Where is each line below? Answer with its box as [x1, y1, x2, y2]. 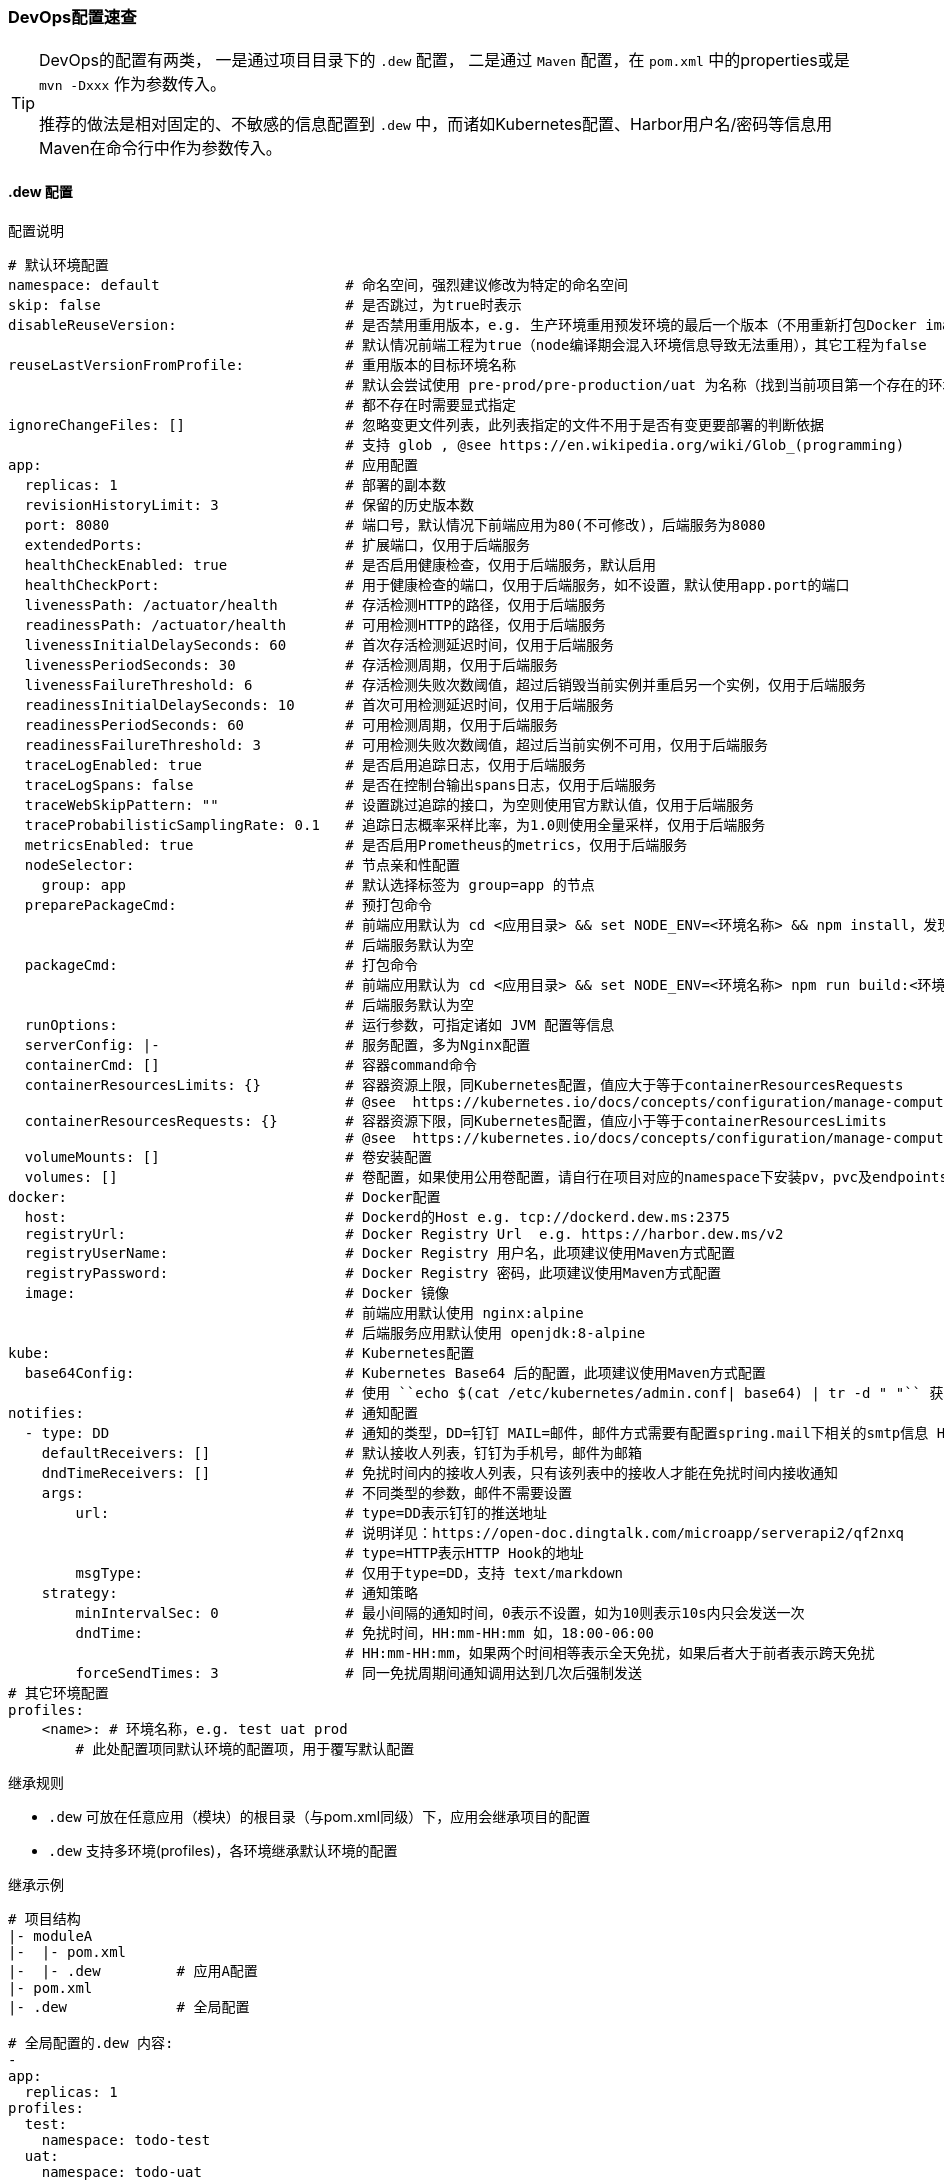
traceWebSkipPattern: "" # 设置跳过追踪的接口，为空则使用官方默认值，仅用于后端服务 [24, 796, 755, 813]
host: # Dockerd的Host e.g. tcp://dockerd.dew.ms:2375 [24, 1208, 731, 1225]
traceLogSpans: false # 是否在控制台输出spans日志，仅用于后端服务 [24, 776, 657, 793]
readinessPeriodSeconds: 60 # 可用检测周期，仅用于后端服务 [24, 716, 559, 733]
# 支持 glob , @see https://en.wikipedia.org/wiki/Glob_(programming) [345, 436, 905, 453]
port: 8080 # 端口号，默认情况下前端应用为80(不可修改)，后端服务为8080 [24, 516, 766, 533]
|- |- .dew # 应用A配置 [8, 1962, 258, 1979]
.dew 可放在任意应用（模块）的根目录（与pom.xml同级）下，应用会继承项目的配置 [48, 1807, 591, 1825]
